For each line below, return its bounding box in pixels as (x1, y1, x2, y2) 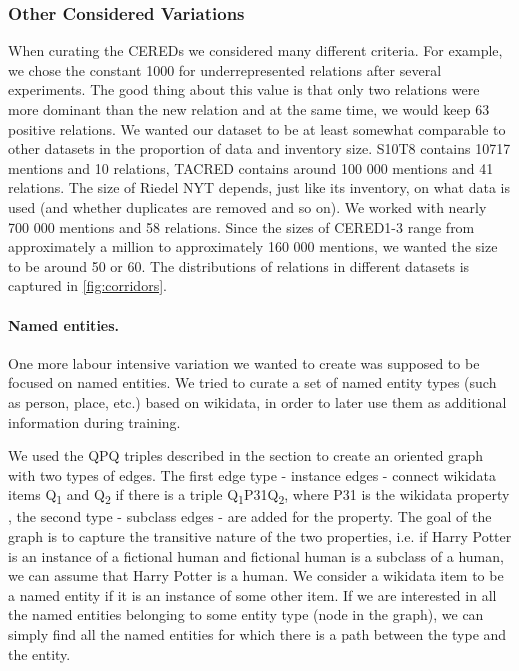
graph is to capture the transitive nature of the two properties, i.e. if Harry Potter (8, 526, 512, 547)
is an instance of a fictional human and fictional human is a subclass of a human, (8, 545, 504, 566)
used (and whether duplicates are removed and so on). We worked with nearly (8, 196, 487, 217)
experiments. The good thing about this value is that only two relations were (8, 79, 480, 100)
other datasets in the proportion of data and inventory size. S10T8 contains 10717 (8, 138, 511, 159)
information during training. (8, 411, 181, 432)
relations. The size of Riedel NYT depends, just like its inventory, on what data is (8, 177, 510, 198)
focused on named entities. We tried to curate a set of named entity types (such (8, 372, 497, 393)
